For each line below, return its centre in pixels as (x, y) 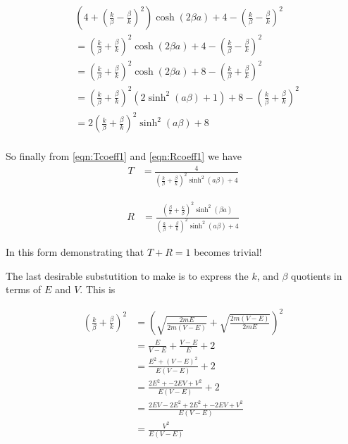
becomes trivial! (228, 251)
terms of (24, 289)
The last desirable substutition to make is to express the (127, 275)
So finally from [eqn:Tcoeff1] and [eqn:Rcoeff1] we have (124, 156)
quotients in (317, 275)
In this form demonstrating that (75, 251)
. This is (98, 289)
